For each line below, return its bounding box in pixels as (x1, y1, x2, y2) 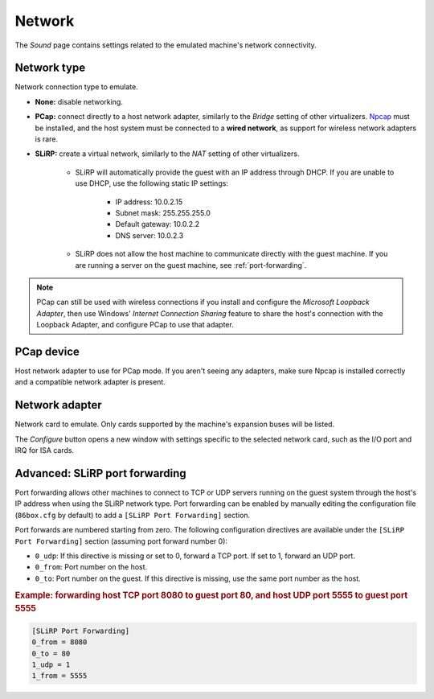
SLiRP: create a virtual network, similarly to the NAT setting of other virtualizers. (35, 149, 300, 158)
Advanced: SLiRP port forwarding (14, 467, 186, 480)
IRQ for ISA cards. (14, 446, 75, 455)
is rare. (35, 134, 59, 144)
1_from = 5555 (31, 672, 88, 680)
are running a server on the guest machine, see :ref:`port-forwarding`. (75, 260, 307, 269)
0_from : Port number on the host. (35, 562, 148, 572)
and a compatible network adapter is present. (14, 377, 166, 387)
